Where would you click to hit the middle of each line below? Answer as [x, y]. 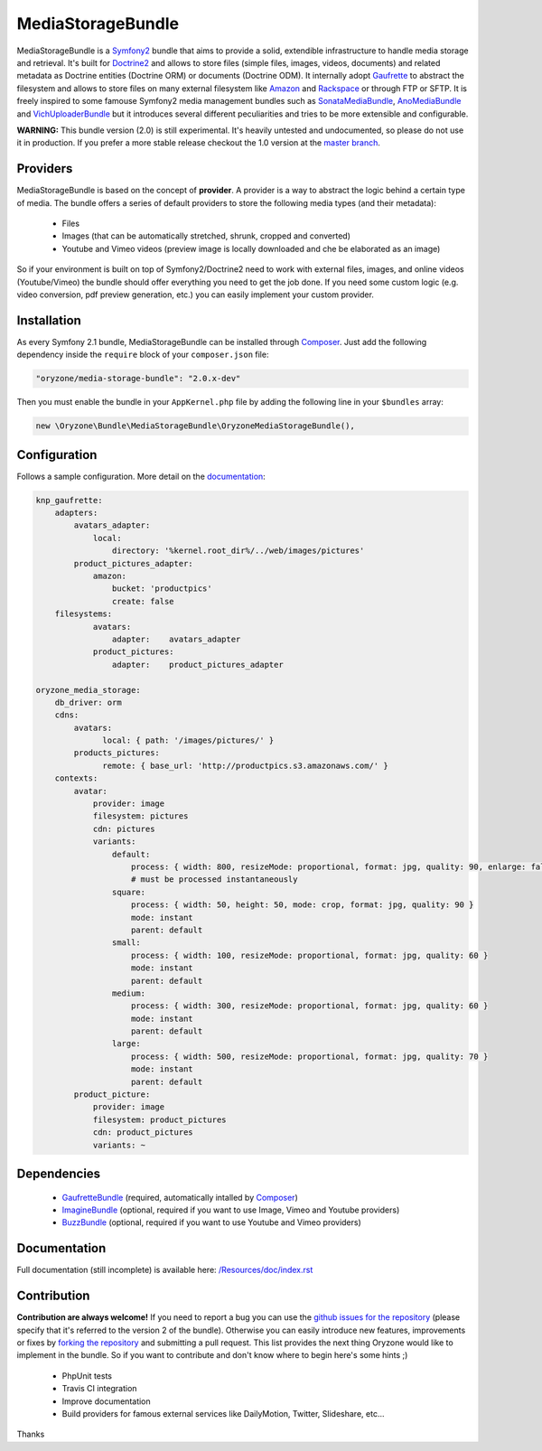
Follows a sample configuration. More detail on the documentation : [141, 476]
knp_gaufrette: [69, 500]
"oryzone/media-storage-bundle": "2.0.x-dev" [138, 379]
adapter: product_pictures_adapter [197, 665]
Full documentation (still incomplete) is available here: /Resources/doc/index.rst [165, 1270]
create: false [143, 601]
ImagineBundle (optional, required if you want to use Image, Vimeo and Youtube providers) [231, 1210]
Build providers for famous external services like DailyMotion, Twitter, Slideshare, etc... [223, 1413]
